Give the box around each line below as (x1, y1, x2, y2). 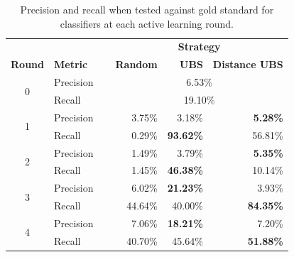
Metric (53, 57, 88, 72)
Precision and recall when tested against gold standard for (20, 2, 274, 16)
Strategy (178, 39, 221, 54)
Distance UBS (212, 57, 283, 72)
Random (115, 57, 158, 72)
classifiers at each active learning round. (60, 16, 234, 31)
